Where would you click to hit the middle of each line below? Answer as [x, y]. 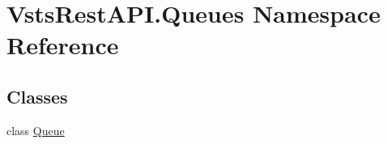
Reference [63, 45]
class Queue [36, 130]
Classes [37, 96]
